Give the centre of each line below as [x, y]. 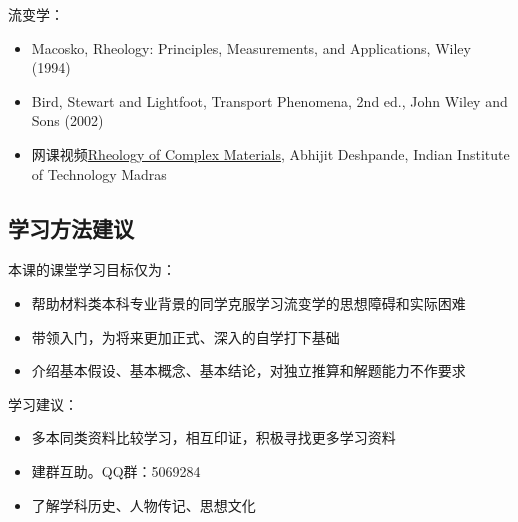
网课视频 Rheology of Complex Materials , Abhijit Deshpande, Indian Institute [270, 153]
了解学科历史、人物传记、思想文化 [143, 504]
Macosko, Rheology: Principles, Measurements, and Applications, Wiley [251, 47]
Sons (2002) [67, 120]
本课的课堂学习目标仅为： [92, 269]
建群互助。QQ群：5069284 [116, 470]
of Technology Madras [99, 173]
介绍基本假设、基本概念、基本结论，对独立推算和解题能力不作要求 [248, 370]
